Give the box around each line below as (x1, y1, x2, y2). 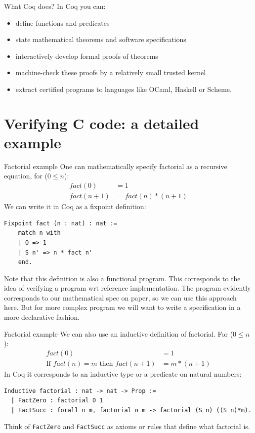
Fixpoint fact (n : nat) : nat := (4, 219, 118, 227)
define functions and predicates (15, 17, 110, 28)
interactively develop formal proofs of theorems (15, 50, 158, 61)
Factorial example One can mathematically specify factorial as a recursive (4, 161, 227, 171)
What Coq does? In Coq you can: (4, 1, 106, 11)
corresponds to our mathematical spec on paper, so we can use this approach (4, 292, 237, 303)
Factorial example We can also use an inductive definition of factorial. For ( (4, 328, 233, 339)
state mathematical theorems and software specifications (15, 34, 186, 44)
